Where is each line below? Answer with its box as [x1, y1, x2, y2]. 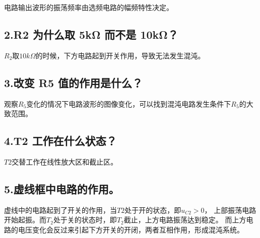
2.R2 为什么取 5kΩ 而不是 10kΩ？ [4, 26, 178, 42]
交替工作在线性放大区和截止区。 [12, 156, 118, 167]
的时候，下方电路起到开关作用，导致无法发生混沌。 [35, 50, 205, 60]
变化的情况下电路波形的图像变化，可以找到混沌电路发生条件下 [26, 98, 231, 109]
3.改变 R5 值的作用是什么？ [4, 74, 143, 90]
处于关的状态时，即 [53, 214, 117, 225]
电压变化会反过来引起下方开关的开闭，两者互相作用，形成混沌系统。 [18, 224, 244, 234]
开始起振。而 [4, 214, 46, 225]
